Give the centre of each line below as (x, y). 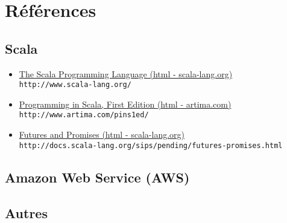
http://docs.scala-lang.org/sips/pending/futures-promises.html (151, 145)
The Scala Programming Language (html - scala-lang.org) (126, 73)
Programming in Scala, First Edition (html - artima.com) (125, 104)
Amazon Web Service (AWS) (97, 177)
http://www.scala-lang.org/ (75, 85)
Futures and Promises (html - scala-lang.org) (102, 134)
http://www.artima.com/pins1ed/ (84, 115)
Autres (26, 212)
